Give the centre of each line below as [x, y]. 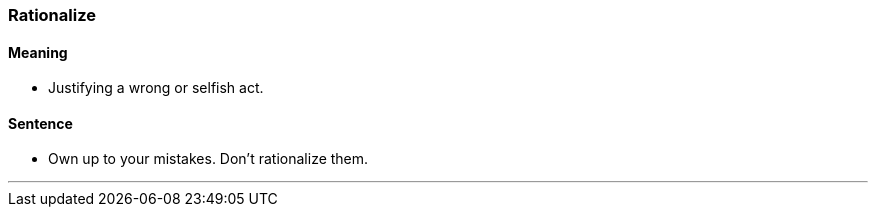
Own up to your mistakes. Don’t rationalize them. [208, 159]
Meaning [38, 52]
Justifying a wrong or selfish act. [156, 88]
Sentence [40, 123]
